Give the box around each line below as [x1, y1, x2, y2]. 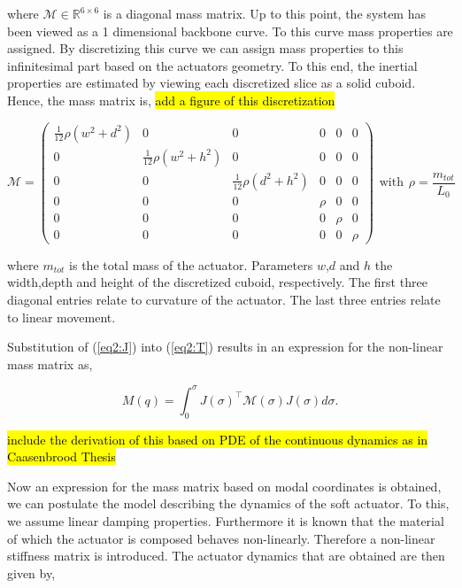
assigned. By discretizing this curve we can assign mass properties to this [7, 39, 404, 58]
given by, [7, 563, 56, 582]
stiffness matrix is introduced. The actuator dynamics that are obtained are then [7, 546, 445, 565]
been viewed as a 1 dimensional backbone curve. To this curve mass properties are [7, 21, 453, 40]
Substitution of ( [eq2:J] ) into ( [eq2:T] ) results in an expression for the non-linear [7, 337, 443, 356]
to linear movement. [7, 307, 116, 326]
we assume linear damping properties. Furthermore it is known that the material [7, 512, 444, 530]
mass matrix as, [7, 354, 93, 373]
